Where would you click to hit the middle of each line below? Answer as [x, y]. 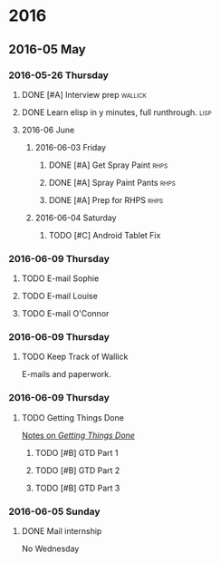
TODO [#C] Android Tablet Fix [105, 235]
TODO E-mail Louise [60, 296]
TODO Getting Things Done [72, 417]
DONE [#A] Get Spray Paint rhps [108, 165]
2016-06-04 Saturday [76, 218]
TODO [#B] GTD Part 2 [77, 470]
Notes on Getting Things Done [78, 435]
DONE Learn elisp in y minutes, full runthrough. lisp [116, 112]
